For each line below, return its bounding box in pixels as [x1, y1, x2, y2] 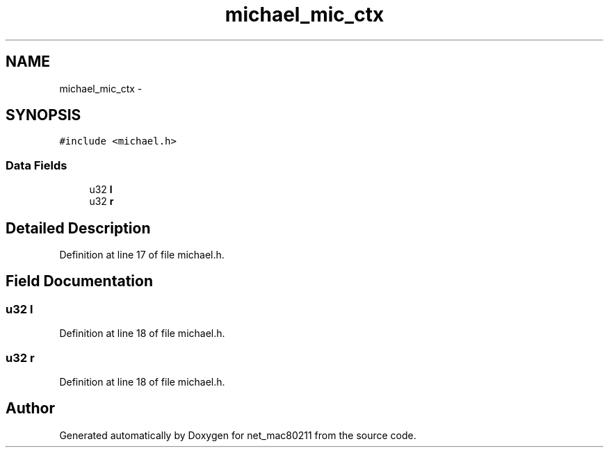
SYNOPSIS [6, 106, 81, 124]
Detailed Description [6, 219, 151, 237]
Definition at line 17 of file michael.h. [59, 249, 225, 261]
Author [6, 400, 55, 418]
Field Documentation [6, 272, 153, 290]
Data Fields [6, 158, 67, 172]
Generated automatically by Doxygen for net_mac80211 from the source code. [59, 429, 416, 441]
